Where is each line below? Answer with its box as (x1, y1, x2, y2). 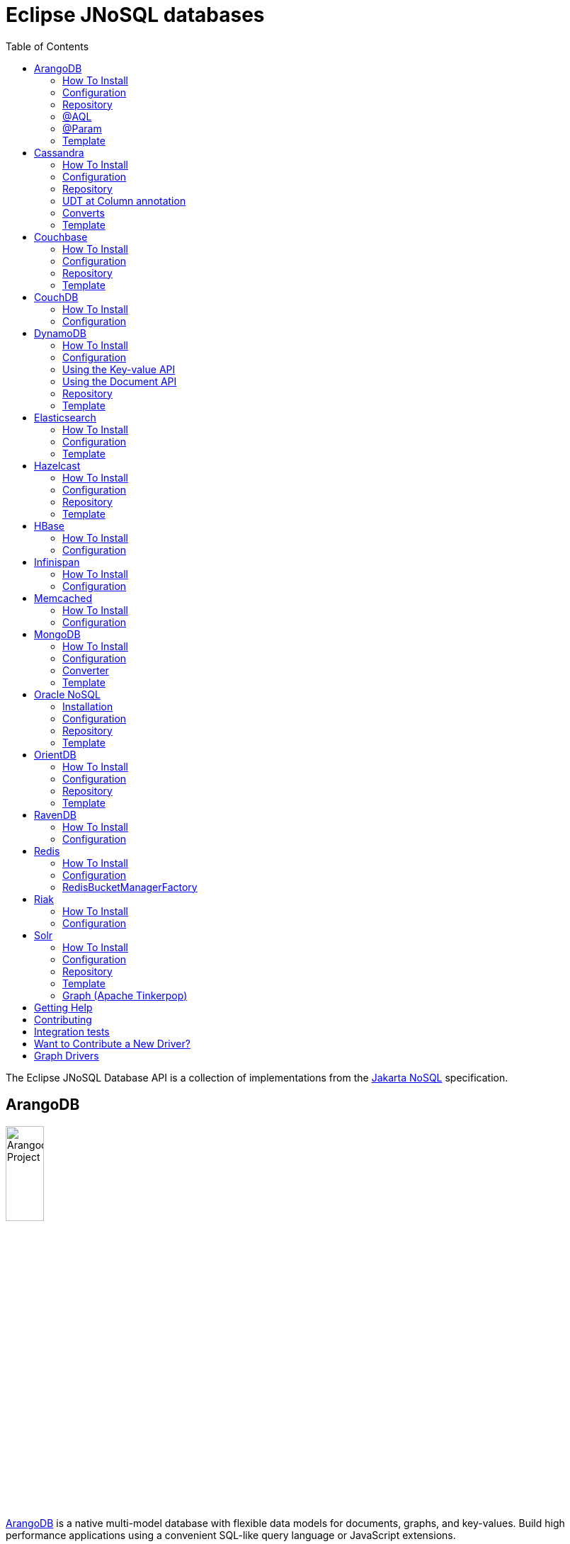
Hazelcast (34, 459, 81, 472)
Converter (62, 664, 109, 676)
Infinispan (34, 555, 80, 568)
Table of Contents (6, 40, 89, 52)
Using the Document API (62, 375, 177, 387)
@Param (62, 122, 102, 135)
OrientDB (34, 748, 76, 761)
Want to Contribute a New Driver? (34, 1037, 190, 1050)
